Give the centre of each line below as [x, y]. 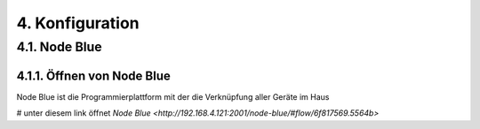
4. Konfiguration [78, 23]
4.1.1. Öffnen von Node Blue [93, 76]
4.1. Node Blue [59, 47]
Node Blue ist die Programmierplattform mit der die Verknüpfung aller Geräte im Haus [173, 96]
